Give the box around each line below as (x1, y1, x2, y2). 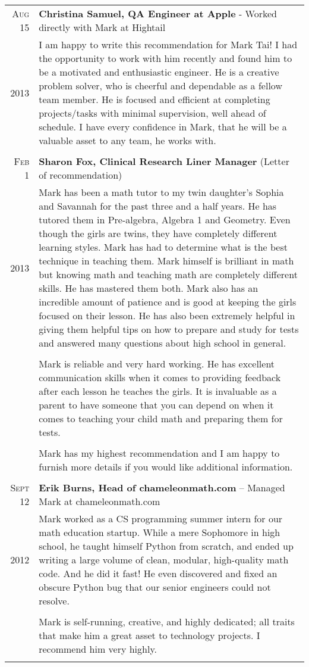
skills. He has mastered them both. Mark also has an (39, 281, 258, 295)
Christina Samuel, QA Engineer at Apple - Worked (39, 7, 277, 20)
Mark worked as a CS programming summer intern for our (39, 512, 283, 525)
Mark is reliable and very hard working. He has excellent (39, 357, 275, 370)
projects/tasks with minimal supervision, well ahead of (39, 106, 266, 120)
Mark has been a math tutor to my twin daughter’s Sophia (39, 185, 284, 199)
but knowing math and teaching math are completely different (39, 267, 298, 281)
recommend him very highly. (39, 642, 157, 656)
